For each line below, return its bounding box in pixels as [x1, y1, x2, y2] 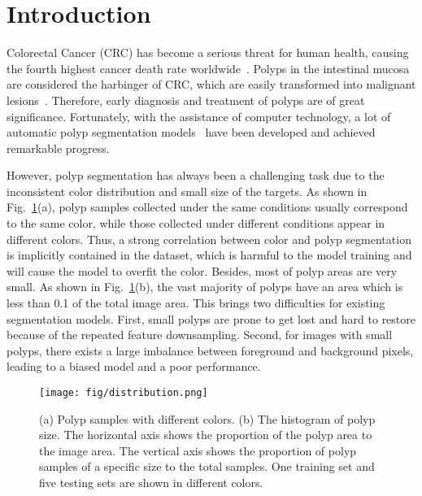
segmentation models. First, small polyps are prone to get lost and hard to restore [7, 310, 416, 327]
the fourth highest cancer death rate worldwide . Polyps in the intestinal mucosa [7, 59, 410, 76]
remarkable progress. [7, 139, 110, 156]
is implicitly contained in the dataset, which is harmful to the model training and [7, 246, 412, 263]
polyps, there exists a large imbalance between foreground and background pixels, [7, 342, 414, 359]
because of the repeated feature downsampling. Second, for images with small [7, 326, 393, 343]
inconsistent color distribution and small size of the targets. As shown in [7, 182, 368, 199]
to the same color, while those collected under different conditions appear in [7, 215, 385, 232]
